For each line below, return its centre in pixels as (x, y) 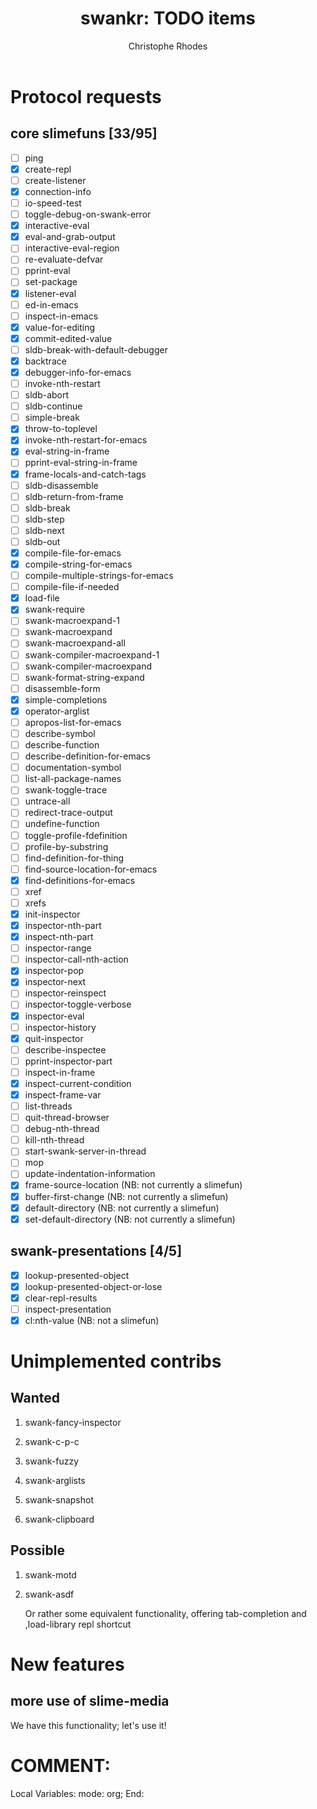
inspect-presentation (68, 1309)
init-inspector (52, 914)
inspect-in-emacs (61, 316)
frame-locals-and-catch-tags (85, 474)
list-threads (48, 1106)
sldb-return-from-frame (74, 496)
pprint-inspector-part (68, 1061)
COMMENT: (60, 1765)
